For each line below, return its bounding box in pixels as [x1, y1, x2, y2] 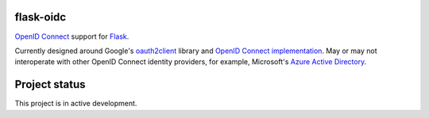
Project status [14, 78, 87, 91]
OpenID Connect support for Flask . [14, 32, 129, 41]
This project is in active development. [14, 99, 137, 108]
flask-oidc [14, 10, 67, 24]
